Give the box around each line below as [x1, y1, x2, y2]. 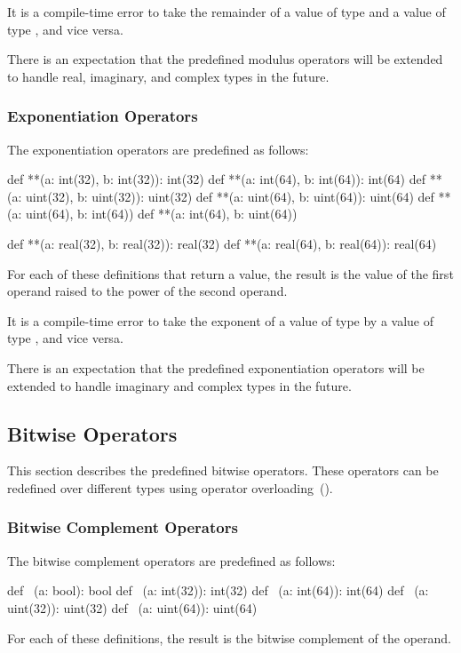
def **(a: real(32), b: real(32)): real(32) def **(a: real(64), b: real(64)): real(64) [7, 234, 437, 252]
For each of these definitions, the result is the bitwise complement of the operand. [7, 628, 452, 647]
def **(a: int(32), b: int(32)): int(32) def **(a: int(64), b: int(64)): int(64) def [7, 170, 426, 188]
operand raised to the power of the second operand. [7, 282, 288, 300]
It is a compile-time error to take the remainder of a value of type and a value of [7, 3, 446, 20]
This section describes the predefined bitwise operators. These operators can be [7, 461, 439, 480]
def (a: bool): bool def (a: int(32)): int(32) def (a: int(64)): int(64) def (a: [7, 581, 429, 600]
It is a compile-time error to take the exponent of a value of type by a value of [7, 311, 434, 330]
